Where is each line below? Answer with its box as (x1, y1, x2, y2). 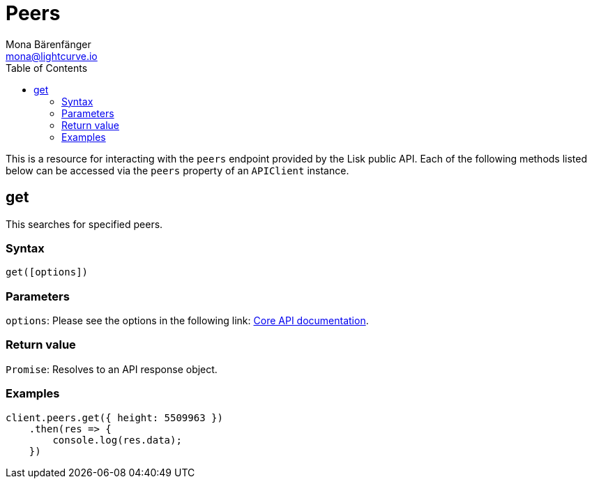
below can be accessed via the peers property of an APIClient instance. (6, 164, 349, 176)
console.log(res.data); (52, 434, 182, 446)
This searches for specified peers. (6, 218, 163, 230)
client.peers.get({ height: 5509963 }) (6, 411, 223, 423)
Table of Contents (6, 61, 88, 74)
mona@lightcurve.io (6, 50, 98, 62)
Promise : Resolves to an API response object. (6, 363, 218, 375)
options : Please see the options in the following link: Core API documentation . (6, 315, 369, 327)
